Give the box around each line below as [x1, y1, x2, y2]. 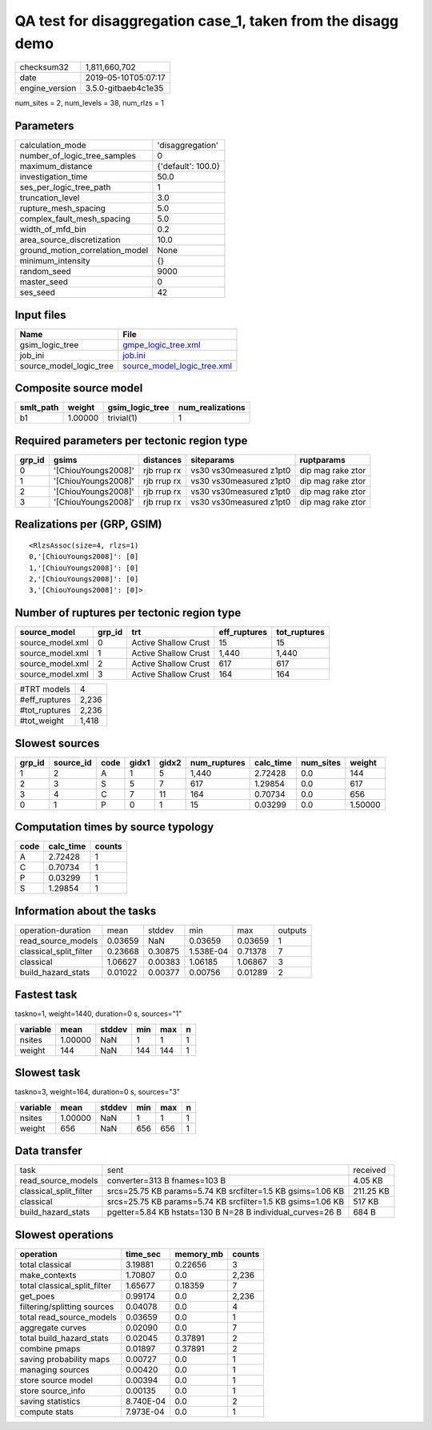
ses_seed [19, 287, 56, 298]
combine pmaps [19, 1343, 81, 1354]
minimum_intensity [19, 255, 91, 267]
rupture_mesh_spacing [19, 203, 106, 214]
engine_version [19, 82, 77, 94]
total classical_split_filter [19, 1279, 112, 1291]
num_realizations [178, 402, 246, 413]
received [353, 1165, 386, 1176]
